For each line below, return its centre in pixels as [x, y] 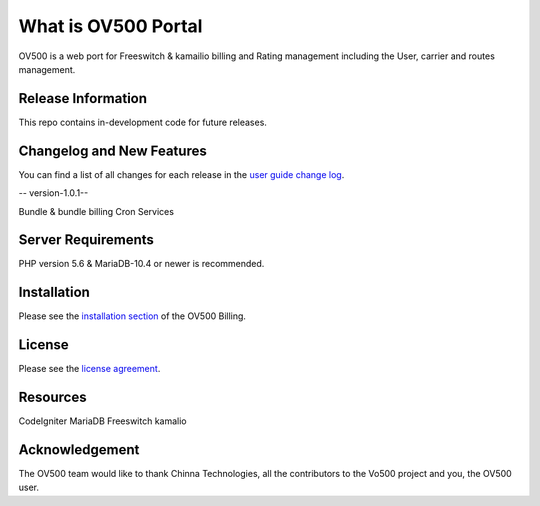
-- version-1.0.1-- [53, 193]
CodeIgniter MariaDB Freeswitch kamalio [102, 421]
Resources [52, 397]
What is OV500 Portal [110, 26]
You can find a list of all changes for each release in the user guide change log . [181, 174]
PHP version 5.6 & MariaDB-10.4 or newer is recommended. [141, 264]
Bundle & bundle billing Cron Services [96, 211]
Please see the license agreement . [89, 369]
